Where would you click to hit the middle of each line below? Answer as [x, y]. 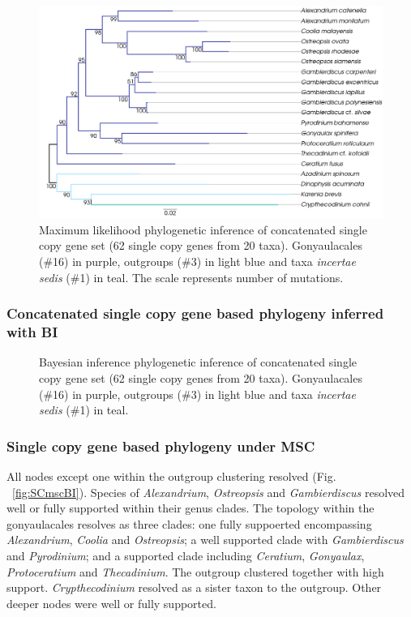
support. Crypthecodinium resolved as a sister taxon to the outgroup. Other [194, 587]
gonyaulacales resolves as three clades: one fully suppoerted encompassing [189, 523]
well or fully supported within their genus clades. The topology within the [191, 508]
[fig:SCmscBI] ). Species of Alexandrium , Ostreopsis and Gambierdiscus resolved [209, 492]
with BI [32, 332]
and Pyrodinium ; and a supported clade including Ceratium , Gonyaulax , [186, 555]
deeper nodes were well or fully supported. [111, 603]
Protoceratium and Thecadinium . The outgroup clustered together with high [195, 571]
